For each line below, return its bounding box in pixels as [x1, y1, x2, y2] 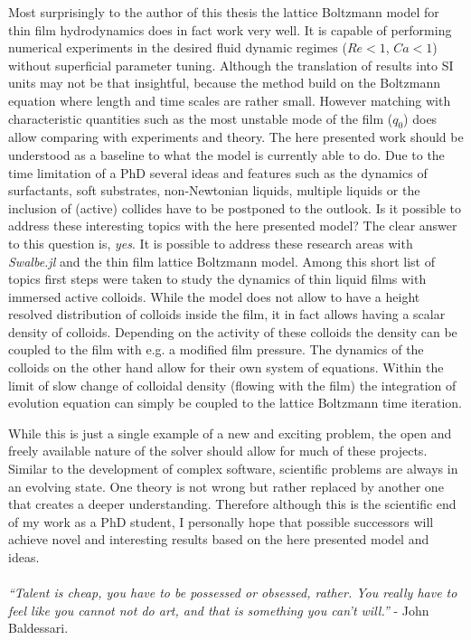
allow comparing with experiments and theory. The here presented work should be [8, 127, 464, 146]
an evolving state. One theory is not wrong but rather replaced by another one [8, 476, 444, 495]
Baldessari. [8, 618, 69, 637]
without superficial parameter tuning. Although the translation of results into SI [8, 55, 454, 74]
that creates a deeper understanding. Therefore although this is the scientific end [8, 494, 457, 513]
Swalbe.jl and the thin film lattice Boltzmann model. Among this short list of [8, 251, 435, 270]
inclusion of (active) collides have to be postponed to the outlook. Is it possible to [8, 198, 461, 217]
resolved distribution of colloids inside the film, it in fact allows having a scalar [8, 305, 446, 324]
